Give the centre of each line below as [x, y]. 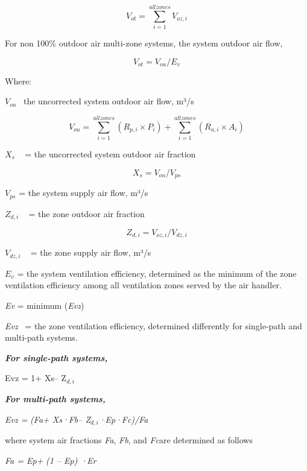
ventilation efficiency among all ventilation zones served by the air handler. [143, 285]
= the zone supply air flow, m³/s [91, 252]
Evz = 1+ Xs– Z [36, 378]
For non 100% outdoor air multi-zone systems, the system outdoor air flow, [144, 43]
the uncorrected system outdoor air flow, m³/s [109, 101]
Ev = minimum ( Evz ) [45, 305]
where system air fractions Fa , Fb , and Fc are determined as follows [129, 439]
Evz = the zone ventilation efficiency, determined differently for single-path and [153, 325]
